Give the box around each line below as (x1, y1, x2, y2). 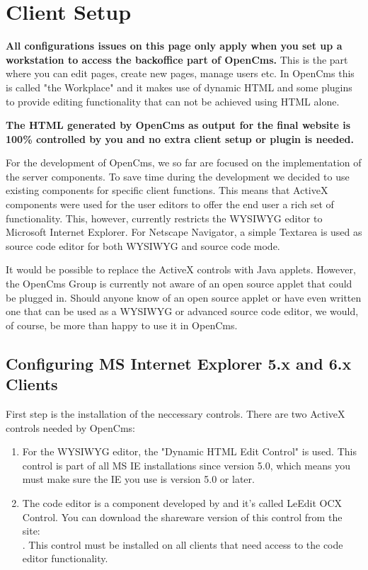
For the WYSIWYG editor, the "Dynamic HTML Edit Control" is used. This (22, 444, 357, 459)
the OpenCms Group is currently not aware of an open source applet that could (6, 276, 352, 291)
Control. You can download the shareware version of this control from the (22, 509, 343, 524)
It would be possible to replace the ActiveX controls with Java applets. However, (6, 262, 356, 277)
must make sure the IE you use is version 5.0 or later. (22, 472, 255, 486)
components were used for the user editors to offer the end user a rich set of (6, 197, 334, 212)
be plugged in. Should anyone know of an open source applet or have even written (6, 290, 362, 304)
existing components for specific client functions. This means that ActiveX (6, 183, 328, 198)
